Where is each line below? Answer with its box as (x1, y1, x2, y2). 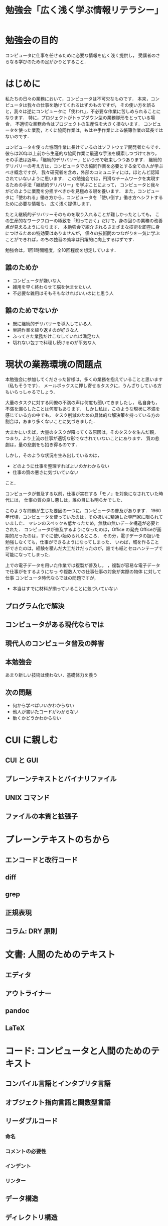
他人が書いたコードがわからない (12, 709, 79, 715)
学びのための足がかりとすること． (18, 58, 89, 64)
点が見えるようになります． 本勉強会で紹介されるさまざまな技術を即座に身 (5, 224, 160, 230)
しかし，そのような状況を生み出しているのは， (5, 452, 102, 458)
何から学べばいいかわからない (12, 702, 74, 709)
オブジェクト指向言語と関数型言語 (5, 1098, 111, 1106)
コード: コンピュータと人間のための (5, 1046, 151, 1057)
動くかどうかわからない (12, 715, 61, 721)
